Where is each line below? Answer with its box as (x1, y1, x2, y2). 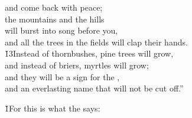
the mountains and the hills (5, 12, 105, 25)
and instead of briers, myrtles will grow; (5, 58, 149, 71)
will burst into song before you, (5, 24, 118, 37)
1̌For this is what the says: (5, 101, 100, 114)
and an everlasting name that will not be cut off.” (5, 82, 184, 94)
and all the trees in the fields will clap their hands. (5, 35, 188, 48)
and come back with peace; (5, 1, 103, 13)
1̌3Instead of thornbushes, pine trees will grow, (5, 47, 174, 60)
